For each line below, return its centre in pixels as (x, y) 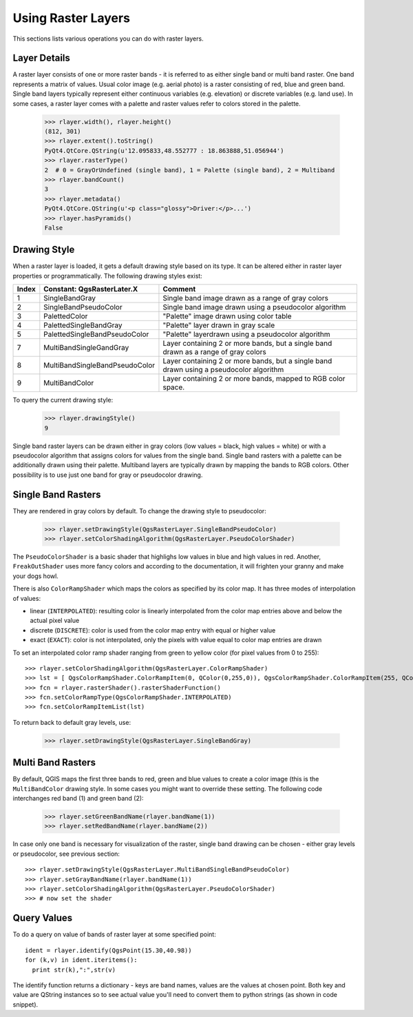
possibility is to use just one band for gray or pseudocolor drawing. (108, 475)
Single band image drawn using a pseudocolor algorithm (254, 307)
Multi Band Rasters (54, 762)
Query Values (43, 918)
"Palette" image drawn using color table (227, 316)
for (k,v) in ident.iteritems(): (81, 960)
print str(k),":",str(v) (74, 969)
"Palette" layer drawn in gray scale (219, 325)
